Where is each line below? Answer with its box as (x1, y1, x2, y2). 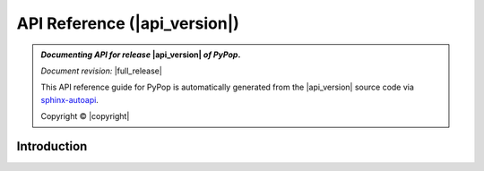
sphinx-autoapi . (40, 94, 99, 105)
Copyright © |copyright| (40, 111, 130, 122)
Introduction (16, 139, 88, 154)
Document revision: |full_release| (40, 65, 163, 76)
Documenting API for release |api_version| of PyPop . (40, 49, 241, 60)
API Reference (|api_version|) (16, 13, 239, 33)
